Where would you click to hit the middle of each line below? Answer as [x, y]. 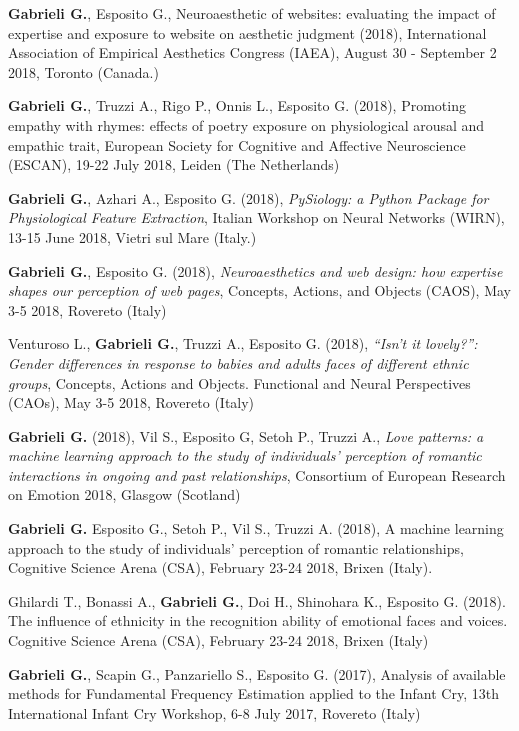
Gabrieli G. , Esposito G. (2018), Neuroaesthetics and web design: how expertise [255, 270]
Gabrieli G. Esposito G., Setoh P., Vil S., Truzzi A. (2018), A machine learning [256, 528]
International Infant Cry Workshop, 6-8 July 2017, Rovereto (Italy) [214, 712]
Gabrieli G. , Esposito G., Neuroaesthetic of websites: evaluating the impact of [252, 13]
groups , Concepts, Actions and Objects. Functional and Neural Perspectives [239, 382]
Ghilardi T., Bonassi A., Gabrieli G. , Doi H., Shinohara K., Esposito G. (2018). [257, 600]
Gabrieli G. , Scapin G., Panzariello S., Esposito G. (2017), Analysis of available [257, 673]
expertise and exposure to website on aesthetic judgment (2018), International [247, 32]
